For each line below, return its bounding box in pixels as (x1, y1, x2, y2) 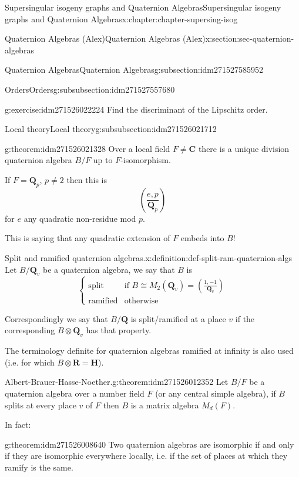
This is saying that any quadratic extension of (5, 232, 170, 244)
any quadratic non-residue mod (23, 212, 136, 224)
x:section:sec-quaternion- (205, 32, 294, 45)
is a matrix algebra (130, 398, 199, 411)
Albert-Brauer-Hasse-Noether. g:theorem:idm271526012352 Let (5, 375, 229, 388)
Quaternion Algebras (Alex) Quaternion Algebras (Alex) (5, 32, 206, 45)
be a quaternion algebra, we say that (43, 263, 175, 275)
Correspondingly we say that (5, 312, 108, 324)
